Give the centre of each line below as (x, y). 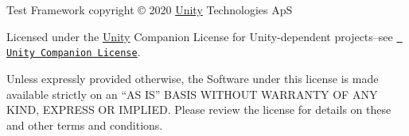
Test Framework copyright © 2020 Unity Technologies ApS (150, 9)
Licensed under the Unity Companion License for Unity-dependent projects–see (200, 36)
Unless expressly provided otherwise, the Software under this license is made (193, 78)
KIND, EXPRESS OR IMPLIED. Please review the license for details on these (199, 110)
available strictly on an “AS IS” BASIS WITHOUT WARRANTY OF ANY (192, 94)
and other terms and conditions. (85, 125)
